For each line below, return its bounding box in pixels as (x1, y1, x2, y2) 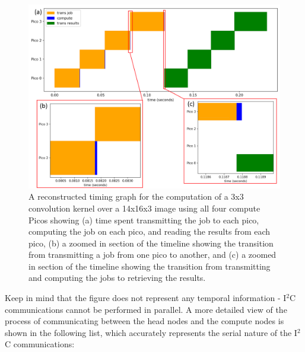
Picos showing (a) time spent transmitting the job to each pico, (28, 213, 259, 226)
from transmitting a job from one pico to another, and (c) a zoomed (28, 248, 277, 261)
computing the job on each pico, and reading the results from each (28, 225, 271, 238)
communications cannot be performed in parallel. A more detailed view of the (5, 303, 287, 315)
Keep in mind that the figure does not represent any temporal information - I (5, 292, 287, 304)
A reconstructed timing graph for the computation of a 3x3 (28, 190, 244, 203)
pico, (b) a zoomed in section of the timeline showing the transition (28, 236, 274, 249)
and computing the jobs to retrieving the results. (28, 271, 206, 284)
